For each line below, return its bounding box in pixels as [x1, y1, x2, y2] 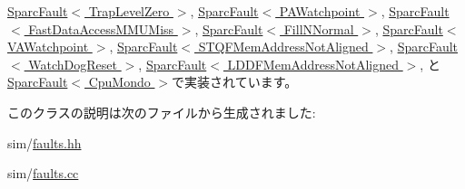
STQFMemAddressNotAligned [198, 37, 369, 56]
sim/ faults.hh [7, 133, 82, 152]
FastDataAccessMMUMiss [28, 19, 174, 38]
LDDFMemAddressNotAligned [227, 54, 400, 73]
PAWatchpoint [279, 2, 361, 20]
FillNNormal [283, 19, 354, 38]
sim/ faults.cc [7, 164, 79, 183]
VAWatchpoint [7, 37, 89, 56]
